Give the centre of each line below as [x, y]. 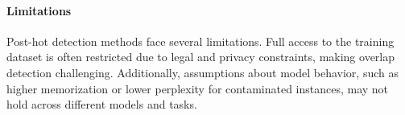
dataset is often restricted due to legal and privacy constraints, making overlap [201, 57]
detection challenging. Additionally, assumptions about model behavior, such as [202, 72]
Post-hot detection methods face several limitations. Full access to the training [200, 41]
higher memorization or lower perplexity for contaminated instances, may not [198, 88]
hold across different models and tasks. [102, 104]
